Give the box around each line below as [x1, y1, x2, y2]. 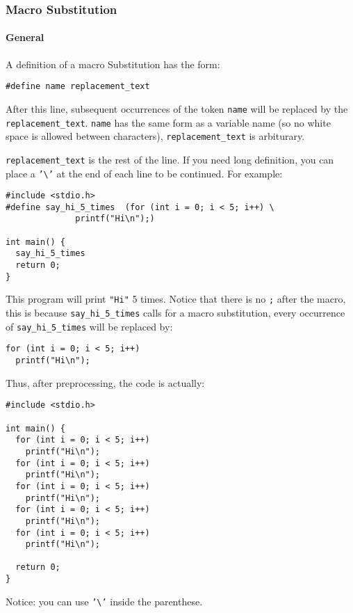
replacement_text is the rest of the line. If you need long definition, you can [6, 152, 334, 166]
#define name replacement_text [6, 81, 150, 92]
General [6, 30, 44, 45]
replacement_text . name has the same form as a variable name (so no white [6, 115, 331, 129]
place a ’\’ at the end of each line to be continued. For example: [6, 166, 283, 180]
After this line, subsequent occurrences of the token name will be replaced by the [6, 101, 348, 116]
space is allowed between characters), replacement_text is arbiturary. [6, 129, 305, 143]
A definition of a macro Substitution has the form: [6, 56, 220, 71]
